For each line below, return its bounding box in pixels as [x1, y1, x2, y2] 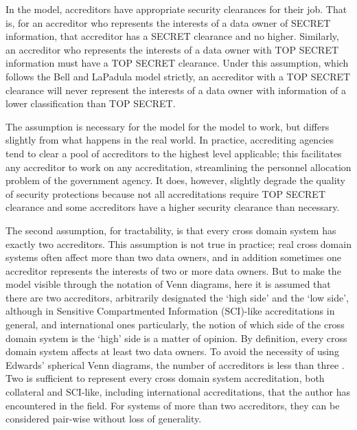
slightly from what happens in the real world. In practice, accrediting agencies [5, 133, 334, 147]
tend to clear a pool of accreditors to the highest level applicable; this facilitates [5, 146, 342, 160]
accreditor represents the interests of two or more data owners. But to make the [5, 263, 341, 278]
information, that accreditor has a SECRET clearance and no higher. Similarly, [5, 29, 339, 43]
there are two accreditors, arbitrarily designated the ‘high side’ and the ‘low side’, [5, 290, 349, 304]
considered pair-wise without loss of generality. [5, 411, 202, 426]
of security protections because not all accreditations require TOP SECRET [5, 186, 326, 201]
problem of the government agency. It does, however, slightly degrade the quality [5, 173, 345, 188]
